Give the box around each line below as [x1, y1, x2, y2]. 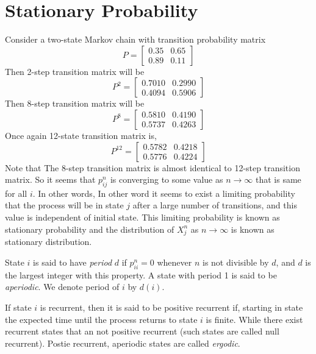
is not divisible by [202, 256, 269, 268]
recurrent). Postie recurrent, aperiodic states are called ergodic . [5, 336, 240, 349]
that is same [255, 173, 301, 186]
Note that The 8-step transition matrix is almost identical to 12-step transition [5, 161, 300, 174]
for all [5, 186, 27, 199]
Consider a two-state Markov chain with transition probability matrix [5, 33, 266, 46]
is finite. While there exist [206, 313, 303, 325]
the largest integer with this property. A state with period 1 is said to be [5, 268, 277, 281]
